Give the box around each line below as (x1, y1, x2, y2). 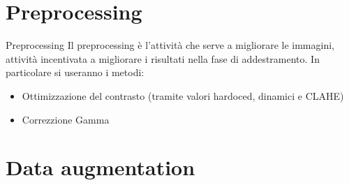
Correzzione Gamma (22, 112, 110, 126)
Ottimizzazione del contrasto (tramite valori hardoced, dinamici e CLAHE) (22, 88, 344, 103)
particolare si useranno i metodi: (6, 65, 144, 80)
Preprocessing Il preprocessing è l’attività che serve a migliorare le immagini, (6, 38, 334, 52)
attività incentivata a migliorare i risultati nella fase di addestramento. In (6, 51, 320, 66)
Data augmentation (6, 153, 195, 182)
